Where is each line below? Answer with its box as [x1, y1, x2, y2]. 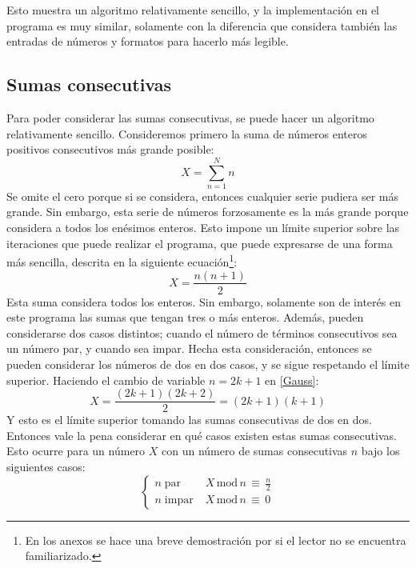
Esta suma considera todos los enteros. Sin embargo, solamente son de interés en [6, 293, 401, 310]
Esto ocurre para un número [6, 442, 146, 459]
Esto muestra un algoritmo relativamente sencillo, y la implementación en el [6, 2, 380, 18]
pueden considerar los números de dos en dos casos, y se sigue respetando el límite [6, 355, 410, 372]
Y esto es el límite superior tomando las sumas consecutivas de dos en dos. [6, 411, 372, 428]
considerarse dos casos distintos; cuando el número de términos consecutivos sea [6, 324, 398, 341]
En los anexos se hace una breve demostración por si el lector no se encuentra [25, 531, 406, 548]
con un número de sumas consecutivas [162, 442, 348, 459]
